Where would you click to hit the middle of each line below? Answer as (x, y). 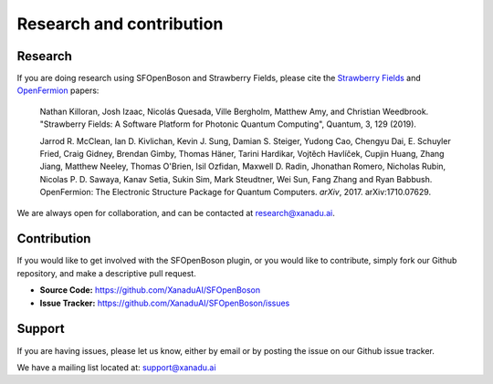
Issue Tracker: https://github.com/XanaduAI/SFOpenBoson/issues (165, 303)
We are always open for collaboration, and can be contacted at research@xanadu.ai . (176, 213)
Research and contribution (120, 24)
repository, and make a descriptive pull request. (106, 273)
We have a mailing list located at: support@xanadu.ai (116, 367)
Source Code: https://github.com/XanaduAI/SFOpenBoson (150, 290)
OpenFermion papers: (58, 90)
